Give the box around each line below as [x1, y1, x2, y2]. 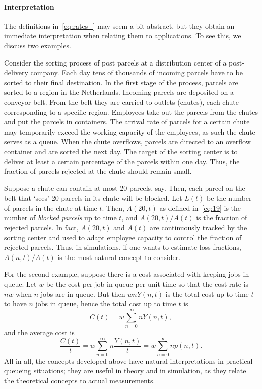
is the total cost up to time [165, 288, 249, 299]
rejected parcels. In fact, [4, 222, 79, 233]
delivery [4, 67, 28, 78]
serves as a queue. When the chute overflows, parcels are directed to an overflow [4, 136, 251, 147]
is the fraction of [196, 212, 247, 223]
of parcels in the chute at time [4, 202, 97, 213]
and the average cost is [4, 327, 75, 337]
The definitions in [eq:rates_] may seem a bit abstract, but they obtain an [4, 20, 235, 31]
